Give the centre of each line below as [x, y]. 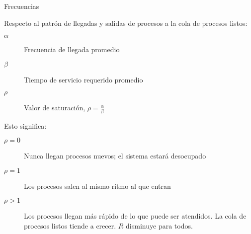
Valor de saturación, [55, 108]
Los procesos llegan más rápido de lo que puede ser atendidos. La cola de [135, 216]
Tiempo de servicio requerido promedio [84, 79]
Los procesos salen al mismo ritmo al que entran [97, 186]
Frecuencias [22, 6]
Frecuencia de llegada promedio [72, 49]
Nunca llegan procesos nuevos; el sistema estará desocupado [115, 156]
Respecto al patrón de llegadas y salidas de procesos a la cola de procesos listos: [126, 23]
